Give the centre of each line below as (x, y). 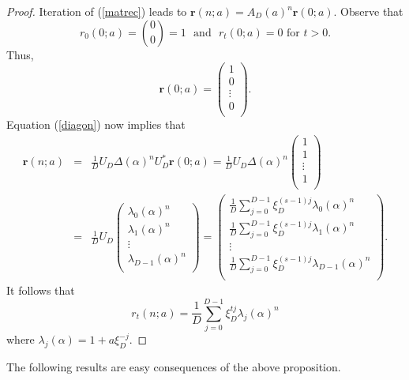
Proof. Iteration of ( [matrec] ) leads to (97, 11)
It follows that (41, 290)
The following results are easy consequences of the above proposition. (174, 366)
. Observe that (368, 11)
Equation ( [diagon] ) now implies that (96, 124)
